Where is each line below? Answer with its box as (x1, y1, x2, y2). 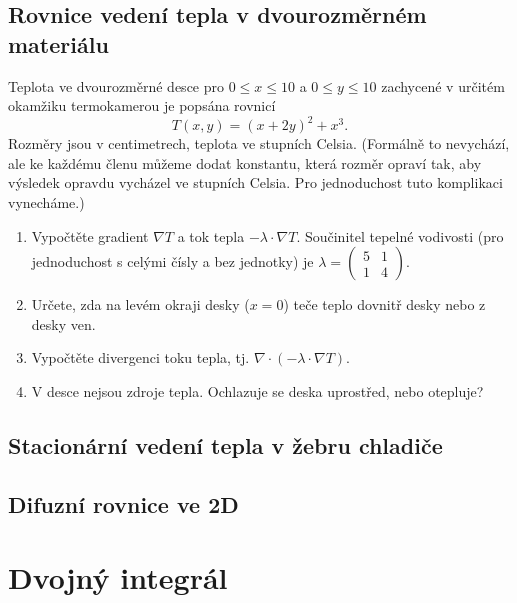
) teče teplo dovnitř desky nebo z (283, 294, 486, 315)
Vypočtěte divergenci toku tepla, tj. (31, 347, 250, 368)
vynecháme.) (8, 192, 85, 213)
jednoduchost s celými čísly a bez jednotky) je (31, 251, 314, 272)
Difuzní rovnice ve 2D (8, 488, 239, 519)
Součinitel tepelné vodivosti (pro (304, 225, 504, 246)
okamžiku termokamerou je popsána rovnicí (8, 95, 276, 116)
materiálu (8, 28, 109, 59)
